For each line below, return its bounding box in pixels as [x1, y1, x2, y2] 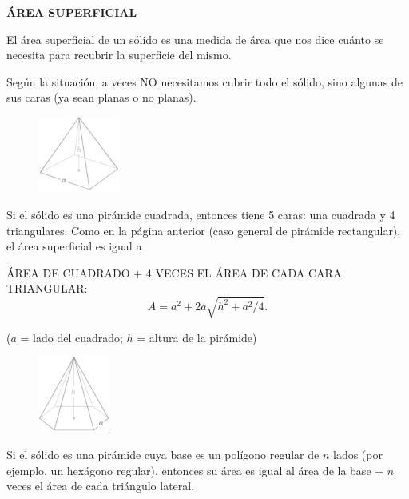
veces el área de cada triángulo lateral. [6, 477, 195, 494]
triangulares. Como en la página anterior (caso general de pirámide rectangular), [6, 222, 401, 238]
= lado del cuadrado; [20, 329, 123, 345]
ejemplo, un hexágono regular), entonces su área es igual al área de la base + [6, 461, 384, 478]
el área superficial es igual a [6, 238, 142, 254]
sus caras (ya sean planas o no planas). [6, 89, 197, 106]
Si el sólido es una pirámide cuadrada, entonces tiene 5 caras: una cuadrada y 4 [6, 206, 395, 223]
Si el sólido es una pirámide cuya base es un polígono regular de [6, 446, 320, 463]
